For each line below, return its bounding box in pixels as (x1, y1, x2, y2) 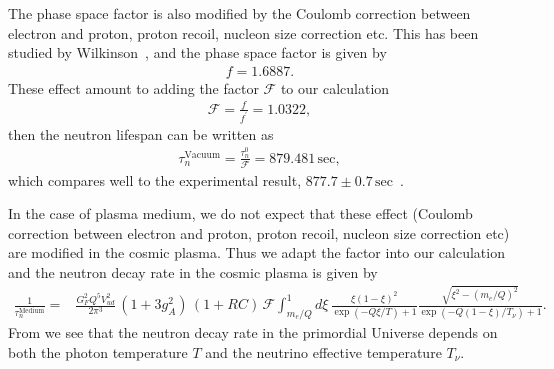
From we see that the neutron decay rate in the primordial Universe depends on (8, 322, 498, 343)
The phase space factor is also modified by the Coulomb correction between (8, 3, 471, 23)
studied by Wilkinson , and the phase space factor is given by (8, 42, 387, 63)
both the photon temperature (8, 341, 188, 362)
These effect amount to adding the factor (8, 77, 259, 98)
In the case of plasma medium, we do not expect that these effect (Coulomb (8, 203, 473, 224)
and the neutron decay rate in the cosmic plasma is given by (8, 261, 378, 282)
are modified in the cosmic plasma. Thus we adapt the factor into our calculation (8, 242, 505, 263)
